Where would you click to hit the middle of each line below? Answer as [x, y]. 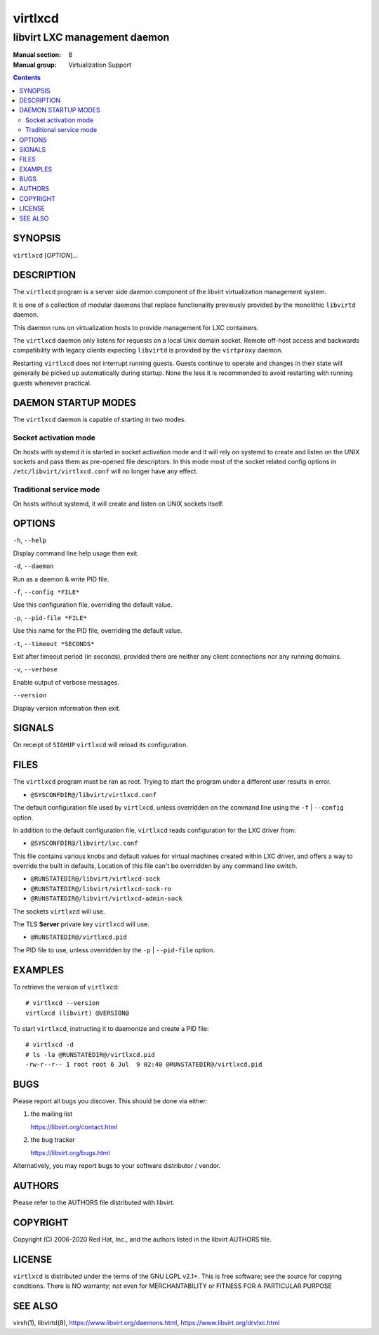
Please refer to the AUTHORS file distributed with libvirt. [94, 1202]
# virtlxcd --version [62, 1003]
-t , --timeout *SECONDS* [54, 643]
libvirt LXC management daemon [91, 37]
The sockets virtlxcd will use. [59, 911]
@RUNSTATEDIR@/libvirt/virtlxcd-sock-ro [101, 889]
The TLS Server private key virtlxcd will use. [81, 924]
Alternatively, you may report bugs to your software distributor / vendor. [117, 1165]
